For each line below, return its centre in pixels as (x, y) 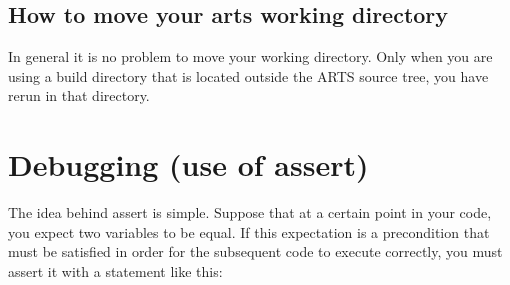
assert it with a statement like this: (115, 270)
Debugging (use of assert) (188, 164)
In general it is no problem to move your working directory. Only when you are (250, 56)
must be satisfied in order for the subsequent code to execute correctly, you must (255, 251)
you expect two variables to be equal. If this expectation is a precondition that (249, 231)
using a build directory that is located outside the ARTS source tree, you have (248, 75)
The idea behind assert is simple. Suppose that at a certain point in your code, (250, 212)
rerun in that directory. (79, 95)
